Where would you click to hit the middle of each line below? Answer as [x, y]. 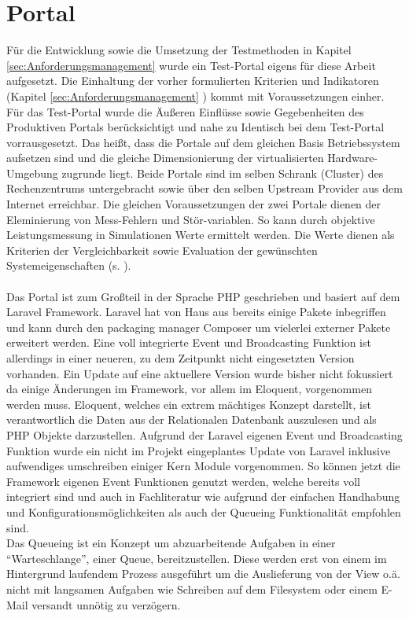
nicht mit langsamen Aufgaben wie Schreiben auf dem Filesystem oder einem [192, 589]
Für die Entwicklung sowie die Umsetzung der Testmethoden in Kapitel [179, 50]
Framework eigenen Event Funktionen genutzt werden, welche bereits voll [183, 481]
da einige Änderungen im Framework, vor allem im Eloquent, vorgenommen [189, 389]
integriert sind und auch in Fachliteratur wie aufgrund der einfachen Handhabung [203, 497]
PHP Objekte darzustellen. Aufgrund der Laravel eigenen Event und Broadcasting [204, 434]
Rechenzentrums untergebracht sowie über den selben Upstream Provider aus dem [204, 188]
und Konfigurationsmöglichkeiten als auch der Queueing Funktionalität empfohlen [204, 511]
